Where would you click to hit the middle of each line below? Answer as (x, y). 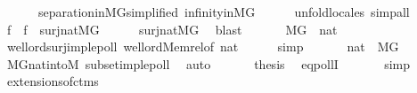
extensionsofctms (53, 81)
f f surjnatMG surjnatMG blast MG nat (172, 29)
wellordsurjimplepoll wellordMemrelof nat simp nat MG (203, 46)
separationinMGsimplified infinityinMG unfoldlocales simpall (224, 12)
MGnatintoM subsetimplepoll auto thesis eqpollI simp (208, 63)
